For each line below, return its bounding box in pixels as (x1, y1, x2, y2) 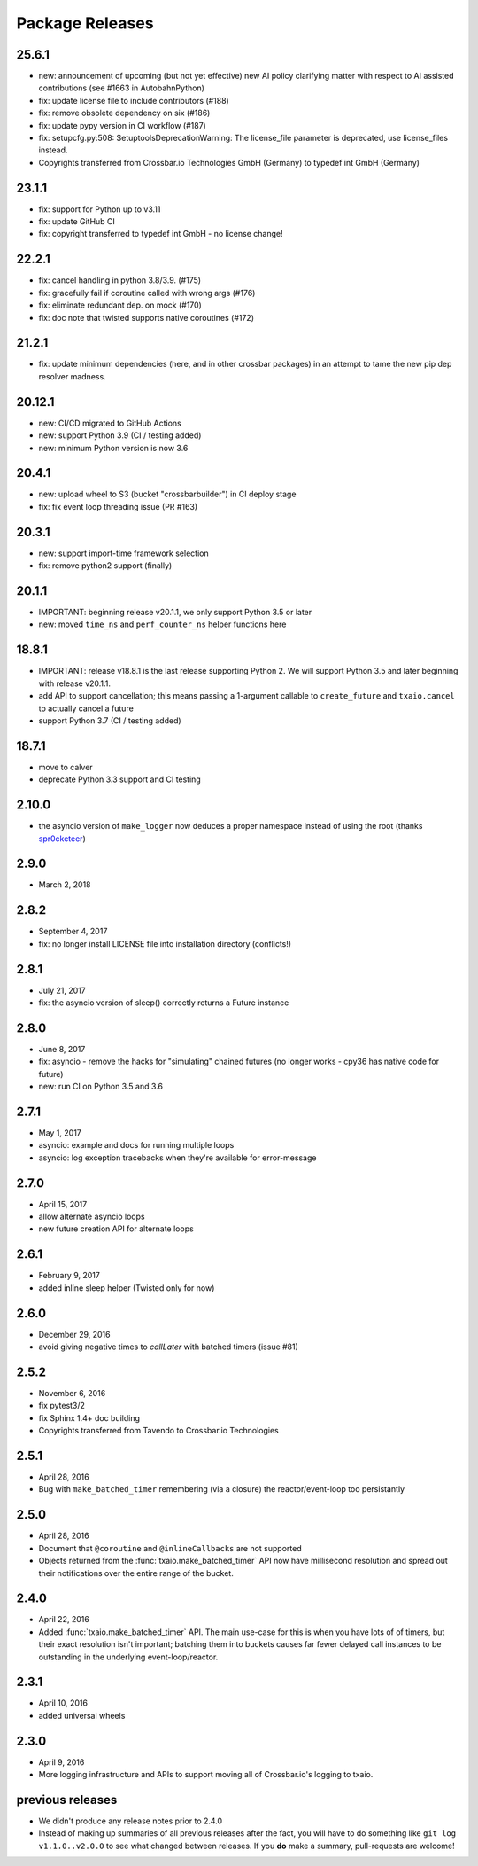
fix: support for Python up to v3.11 (38, 204, 161, 215)
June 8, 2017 (38, 1043, 86, 1054)
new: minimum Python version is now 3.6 (38, 442, 189, 453)
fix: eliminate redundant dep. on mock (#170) (38, 300, 203, 310)
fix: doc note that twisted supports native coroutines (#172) (38, 312, 255, 323)
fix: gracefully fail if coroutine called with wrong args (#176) (38, 287, 256, 298)
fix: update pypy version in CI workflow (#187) (38, 120, 207, 130)
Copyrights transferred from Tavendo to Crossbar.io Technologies (38, 1425, 279, 1436)
